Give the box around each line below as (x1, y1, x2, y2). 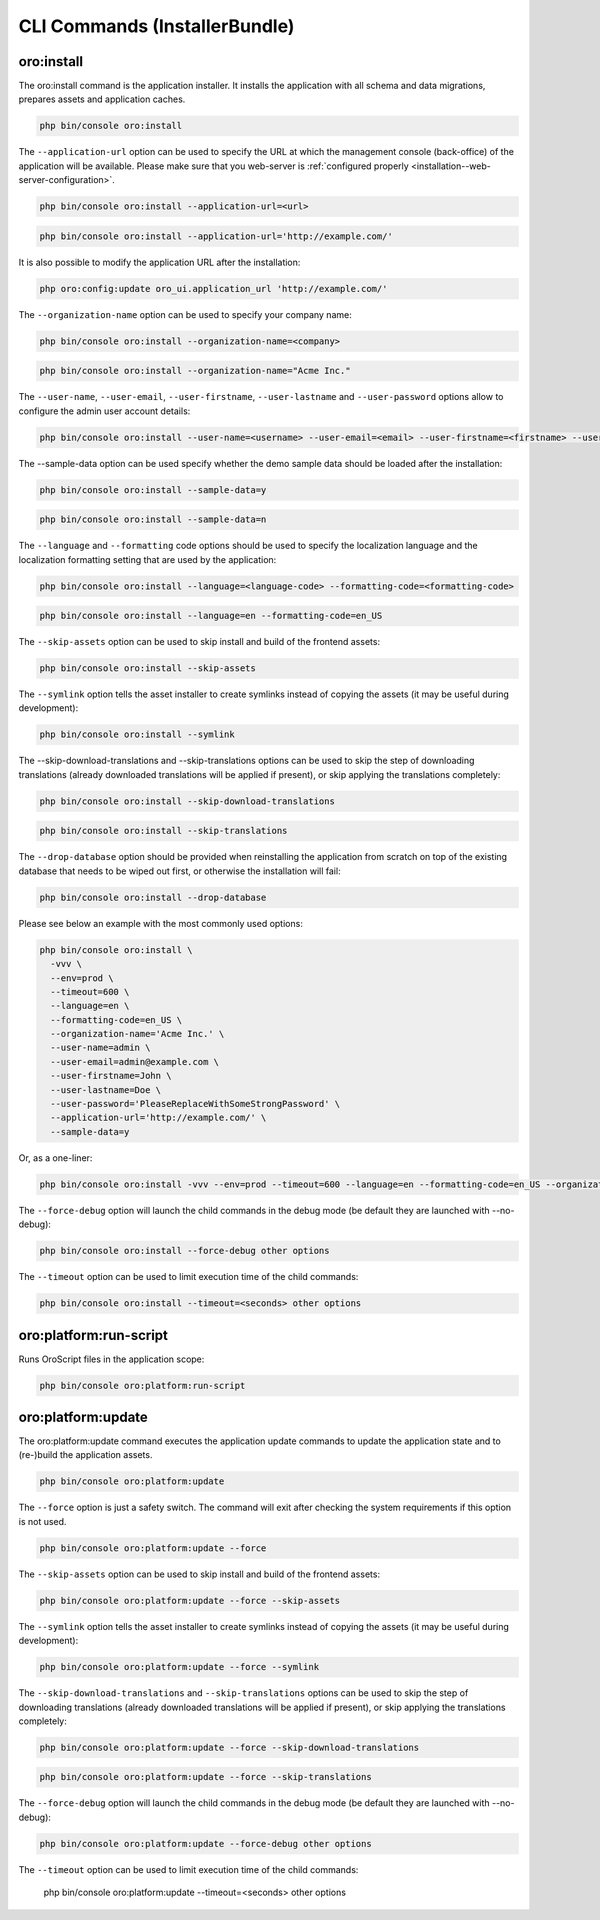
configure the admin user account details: (18, 405, 191, 417)
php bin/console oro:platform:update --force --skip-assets (39, 1595, 341, 1606)
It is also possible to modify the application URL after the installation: (18, 256, 301, 268)
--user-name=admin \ (50, 1042, 151, 1054)
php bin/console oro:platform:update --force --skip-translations (39, 1771, 372, 1783)
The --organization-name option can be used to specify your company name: (18, 308, 352, 320)
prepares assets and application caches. (18, 93, 186, 105)
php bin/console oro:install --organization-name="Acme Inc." (39, 365, 351, 377)
